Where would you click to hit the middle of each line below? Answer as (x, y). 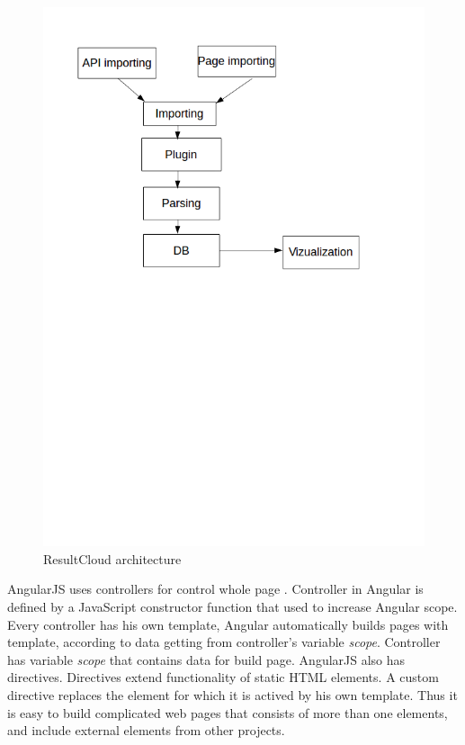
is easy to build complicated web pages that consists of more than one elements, (228, 712)
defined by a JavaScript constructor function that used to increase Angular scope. (232, 607)
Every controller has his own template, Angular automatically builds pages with (228, 624)
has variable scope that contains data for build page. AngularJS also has (206, 659)
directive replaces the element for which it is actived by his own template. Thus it (232, 695)
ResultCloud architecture (112, 558)
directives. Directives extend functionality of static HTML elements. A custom (223, 677)
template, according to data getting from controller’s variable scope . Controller (224, 642)
